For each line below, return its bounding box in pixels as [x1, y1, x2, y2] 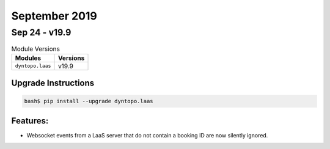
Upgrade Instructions [11, 78, 95, 89]
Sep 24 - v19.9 [11, 27, 71, 38]
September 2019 [11, 9, 98, 23]
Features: [11, 115, 49, 126]
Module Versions [11, 45, 61, 53]
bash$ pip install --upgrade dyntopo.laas [24, 98, 153, 105]
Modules [15, 54, 42, 62]
